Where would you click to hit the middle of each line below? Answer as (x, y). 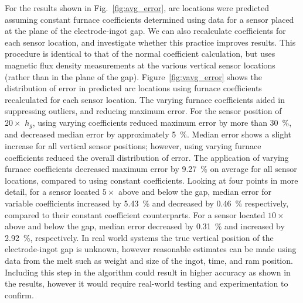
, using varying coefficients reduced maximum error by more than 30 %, (162, 122)
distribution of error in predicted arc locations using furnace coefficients (133, 88)
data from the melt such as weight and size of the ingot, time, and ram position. (149, 260)
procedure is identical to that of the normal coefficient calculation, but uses (140, 54)
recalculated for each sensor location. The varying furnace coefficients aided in (145, 99)
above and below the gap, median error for (195, 192)
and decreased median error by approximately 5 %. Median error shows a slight (148, 134)
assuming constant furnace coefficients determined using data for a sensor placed (149, 19)
